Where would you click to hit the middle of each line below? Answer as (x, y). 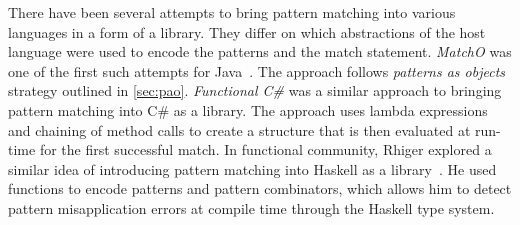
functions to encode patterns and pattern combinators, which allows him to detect (260, 188)
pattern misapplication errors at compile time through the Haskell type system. (251, 207)
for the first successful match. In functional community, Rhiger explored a (265, 149)
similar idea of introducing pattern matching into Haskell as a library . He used (252, 168)
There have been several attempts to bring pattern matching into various (232, 12)
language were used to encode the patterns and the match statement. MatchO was (260, 51)
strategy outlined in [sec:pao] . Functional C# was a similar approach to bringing (255, 90)
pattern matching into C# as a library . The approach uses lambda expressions (248, 109)
